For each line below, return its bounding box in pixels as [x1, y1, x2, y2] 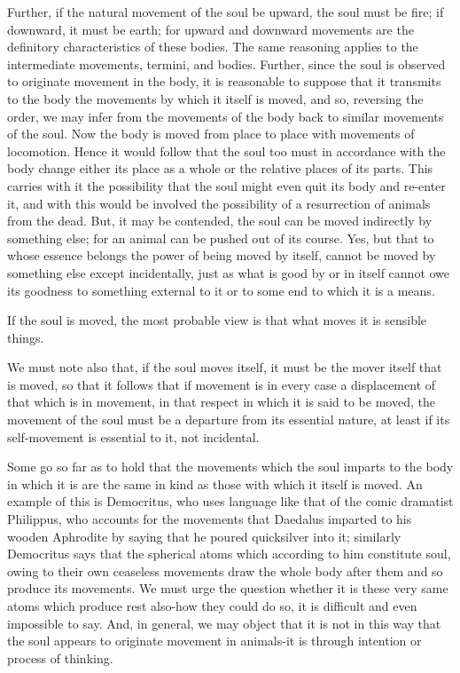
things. [7, 328, 44, 346]
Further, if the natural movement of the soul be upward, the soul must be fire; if [7, 3, 444, 20]
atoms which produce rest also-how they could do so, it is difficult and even [7, 597, 417, 614]
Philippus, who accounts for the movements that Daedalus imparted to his [7, 510, 412, 528]
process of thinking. [7, 648, 113, 667]
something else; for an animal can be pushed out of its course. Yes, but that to [7, 228, 434, 247]
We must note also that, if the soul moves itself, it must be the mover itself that [7, 358, 442, 376]
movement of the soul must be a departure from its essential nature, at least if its [7, 410, 450, 429]
